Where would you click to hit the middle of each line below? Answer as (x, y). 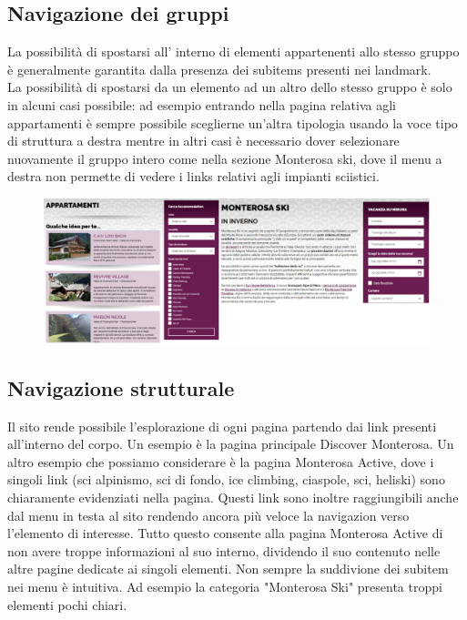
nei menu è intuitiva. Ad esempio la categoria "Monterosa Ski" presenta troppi (225, 586)
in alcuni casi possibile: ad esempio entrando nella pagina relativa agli (202, 104)
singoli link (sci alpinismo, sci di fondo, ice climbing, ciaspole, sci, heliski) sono (226, 479)
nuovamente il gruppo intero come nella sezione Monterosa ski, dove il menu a (225, 158)
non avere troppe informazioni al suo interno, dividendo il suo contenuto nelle (224, 550)
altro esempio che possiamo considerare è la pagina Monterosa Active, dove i (221, 461)
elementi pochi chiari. (67, 604)
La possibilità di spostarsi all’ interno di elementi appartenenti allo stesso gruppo (233, 51)
